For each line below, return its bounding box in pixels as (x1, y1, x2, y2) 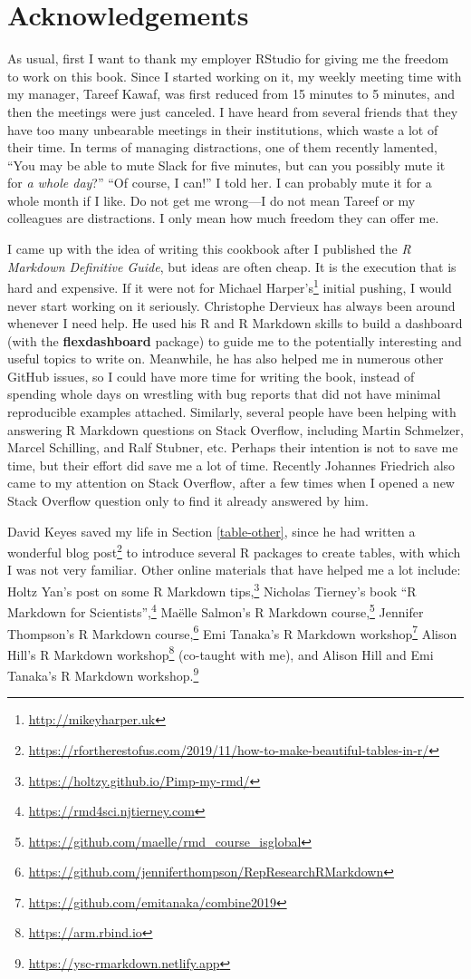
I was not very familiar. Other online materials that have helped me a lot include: (7, 560, 461, 579)
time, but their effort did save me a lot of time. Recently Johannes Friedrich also (7, 455, 456, 474)
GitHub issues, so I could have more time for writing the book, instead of (7, 366, 415, 385)
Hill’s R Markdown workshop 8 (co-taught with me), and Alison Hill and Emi (7, 642, 434, 664)
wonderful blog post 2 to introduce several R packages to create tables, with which (7, 540, 461, 561)
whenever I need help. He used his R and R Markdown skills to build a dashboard (7, 314, 463, 333)
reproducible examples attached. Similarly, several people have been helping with (7, 402, 457, 422)
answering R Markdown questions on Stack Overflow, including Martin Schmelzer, (7, 420, 464, 439)
